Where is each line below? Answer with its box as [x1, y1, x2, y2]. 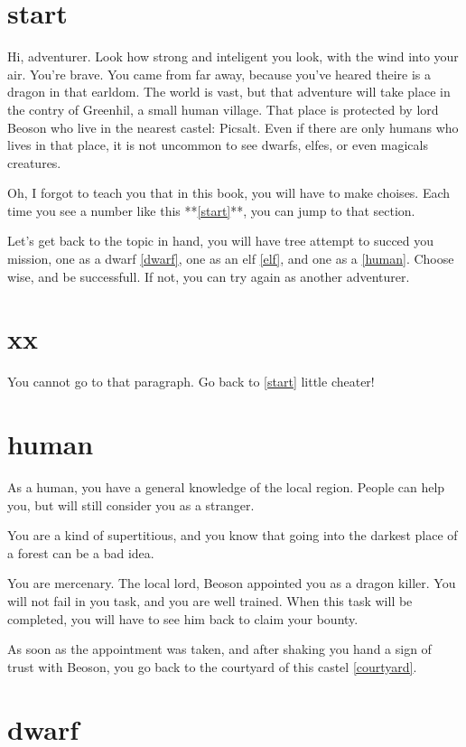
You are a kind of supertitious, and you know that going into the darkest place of [7, 526, 458, 545]
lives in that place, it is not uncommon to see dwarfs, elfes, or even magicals [7, 135, 428, 154]
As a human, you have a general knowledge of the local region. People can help [7, 478, 445, 497]
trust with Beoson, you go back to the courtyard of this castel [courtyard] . [7, 657, 417, 676]
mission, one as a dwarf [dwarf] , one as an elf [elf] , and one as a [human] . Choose [7, 249, 454, 268]
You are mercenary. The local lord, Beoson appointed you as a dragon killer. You [7, 574, 456, 593]
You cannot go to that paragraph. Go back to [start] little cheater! [7, 372, 375, 391]
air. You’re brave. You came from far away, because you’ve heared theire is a [7, 64, 432, 83]
